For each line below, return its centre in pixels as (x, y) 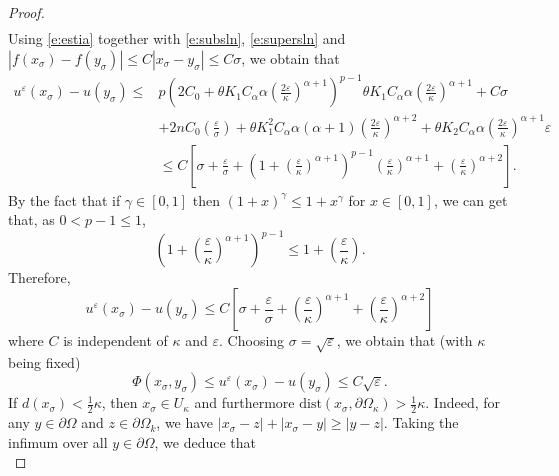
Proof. (26, 12)
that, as (31, 219)
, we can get (470, 199)
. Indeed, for (463, 402)
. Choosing (252, 340)
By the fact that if (64, 199)
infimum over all (58, 441)
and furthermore (244, 402)
